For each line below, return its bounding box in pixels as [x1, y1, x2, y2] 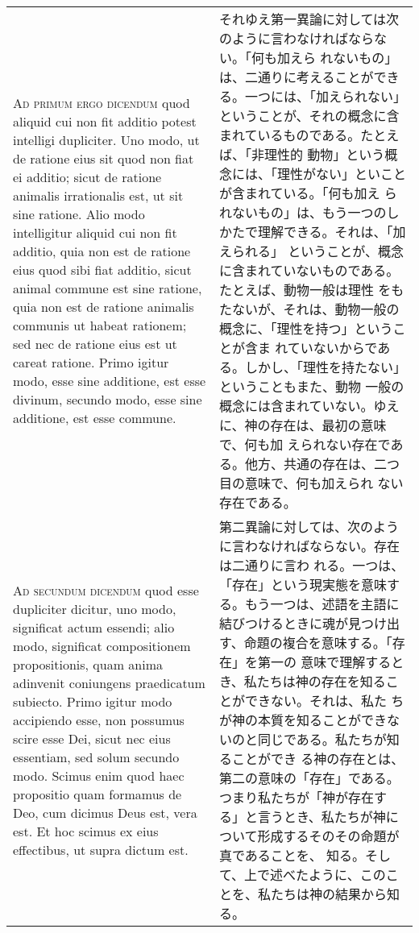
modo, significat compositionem [13, 636, 191, 655]
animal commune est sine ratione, [13, 279, 202, 297]
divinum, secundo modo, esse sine [13, 390, 202, 408]
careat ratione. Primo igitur [13, 353, 169, 371]
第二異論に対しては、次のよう [218, 517, 400, 536]
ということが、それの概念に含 [218, 106, 400, 125]
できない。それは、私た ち [244, 691, 404, 710]
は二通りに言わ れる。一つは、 [218, 556, 404, 574]
